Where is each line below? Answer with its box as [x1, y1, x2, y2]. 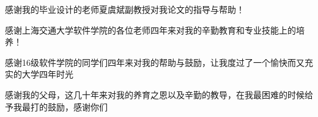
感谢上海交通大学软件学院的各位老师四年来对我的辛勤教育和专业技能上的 [5, 23, 296, 36]
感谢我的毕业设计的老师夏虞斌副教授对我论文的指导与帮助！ [5, 3, 245, 15]
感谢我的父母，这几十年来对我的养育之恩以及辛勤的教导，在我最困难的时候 [5, 88, 305, 101]
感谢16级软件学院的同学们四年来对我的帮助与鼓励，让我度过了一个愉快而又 [5, 55, 305, 68]
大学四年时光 [21, 68, 73, 80]
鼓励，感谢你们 [47, 100, 108, 113]
